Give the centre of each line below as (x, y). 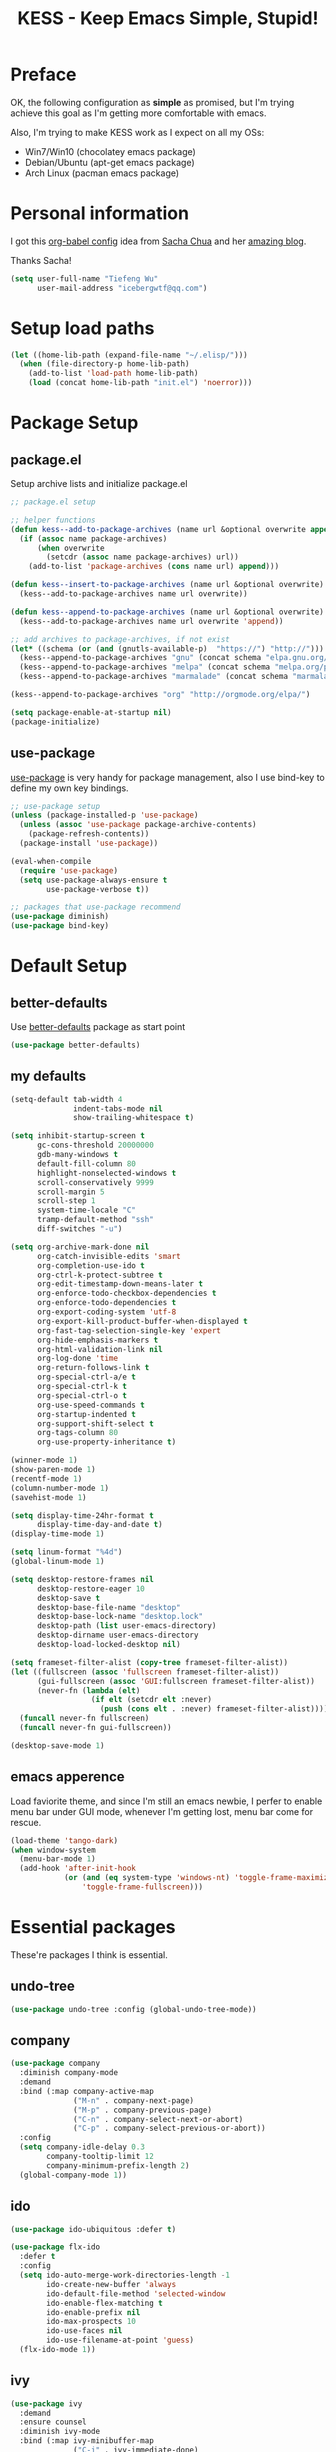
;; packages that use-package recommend (96, 907)
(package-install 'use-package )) (89, 843)
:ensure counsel (53, 2422)
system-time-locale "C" (86, 1210)
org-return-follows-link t (93, 1368)
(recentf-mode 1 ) (46, 1478)
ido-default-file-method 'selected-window (136, 2293)
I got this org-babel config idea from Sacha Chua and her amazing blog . (158, 241)
